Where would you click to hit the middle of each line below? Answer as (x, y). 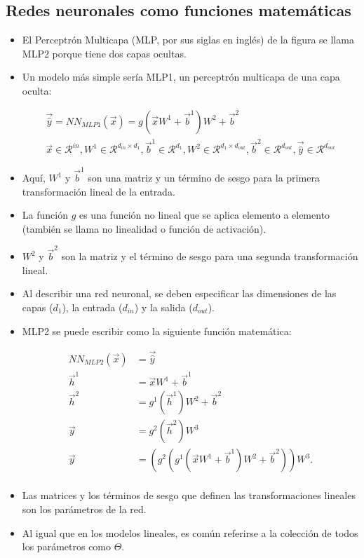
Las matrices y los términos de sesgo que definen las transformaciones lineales (189, 495)
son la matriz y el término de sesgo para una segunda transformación (210, 256)
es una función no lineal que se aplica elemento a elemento (204, 215)
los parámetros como (67, 546)
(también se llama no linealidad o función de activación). (144, 228)
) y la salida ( (163, 307)
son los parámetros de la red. (84, 509)
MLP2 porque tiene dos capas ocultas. (104, 53)
